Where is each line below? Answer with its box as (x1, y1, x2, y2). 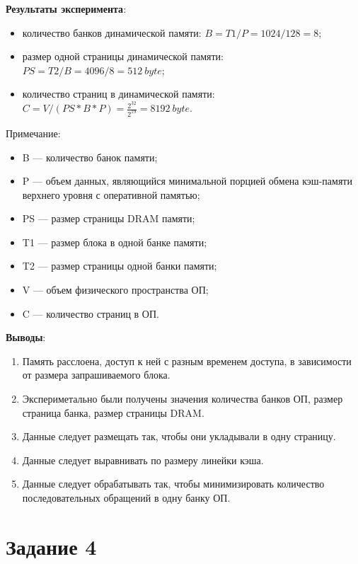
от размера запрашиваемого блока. (22, 367, 171, 382)
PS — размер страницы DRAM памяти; (22, 211, 195, 226)
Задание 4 (6, 531, 97, 560)
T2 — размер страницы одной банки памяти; (22, 258, 217, 273)
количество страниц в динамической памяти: (22, 86, 215, 101)
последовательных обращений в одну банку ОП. (22, 490, 231, 505)
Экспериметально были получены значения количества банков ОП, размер (22, 391, 343, 406)
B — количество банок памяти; (22, 149, 158, 164)
